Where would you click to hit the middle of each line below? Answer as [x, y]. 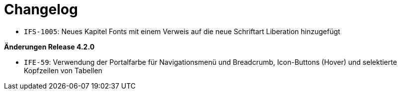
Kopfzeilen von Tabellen [63, 70]
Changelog [41, 9]
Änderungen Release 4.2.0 [49, 47]
